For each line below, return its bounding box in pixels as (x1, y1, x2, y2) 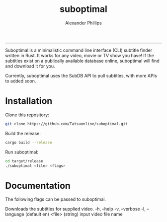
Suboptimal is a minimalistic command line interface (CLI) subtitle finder (5, 47, 153, 53)
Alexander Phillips (65, 20, 102, 26)
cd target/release (5, 158, 43, 163)
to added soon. (5, 78, 36, 84)
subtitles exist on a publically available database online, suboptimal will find (5, 58, 160, 64)
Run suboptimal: (5, 149, 39, 155)
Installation (5, 95, 53, 107)
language (5, 211, 24, 217)
